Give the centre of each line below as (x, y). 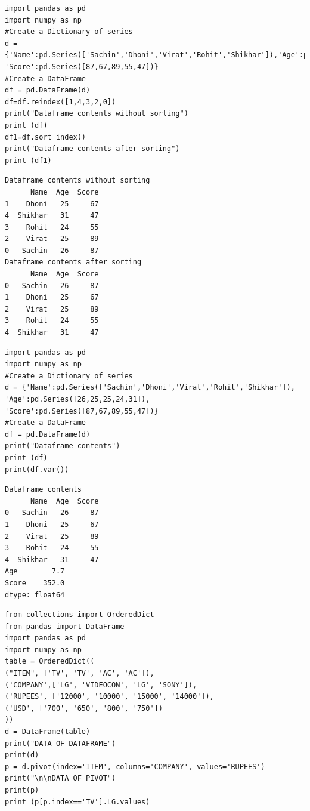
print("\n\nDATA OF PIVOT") (61, 778)
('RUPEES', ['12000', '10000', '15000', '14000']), (109, 697)
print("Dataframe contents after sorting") (92, 149)
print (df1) (28, 160)
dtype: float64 (35, 595)
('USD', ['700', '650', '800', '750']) (84, 708)
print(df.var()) (37, 469)
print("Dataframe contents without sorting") (97, 114)
